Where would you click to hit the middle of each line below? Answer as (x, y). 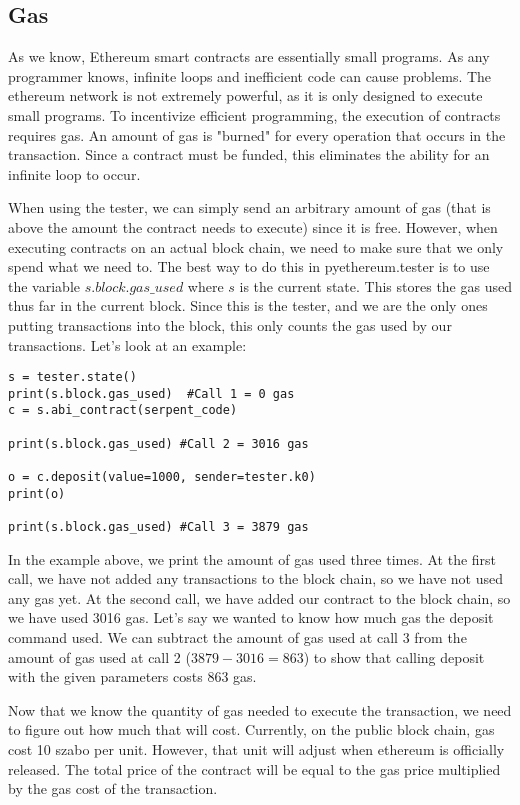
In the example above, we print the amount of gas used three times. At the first (252, 558)
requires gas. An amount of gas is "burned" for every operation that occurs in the (257, 134)
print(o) (37, 493)
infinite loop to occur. (74, 173)
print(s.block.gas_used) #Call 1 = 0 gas (151, 393)
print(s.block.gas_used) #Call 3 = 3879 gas (158, 527)
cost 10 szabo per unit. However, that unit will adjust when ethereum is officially (256, 749)
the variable (44, 285)
